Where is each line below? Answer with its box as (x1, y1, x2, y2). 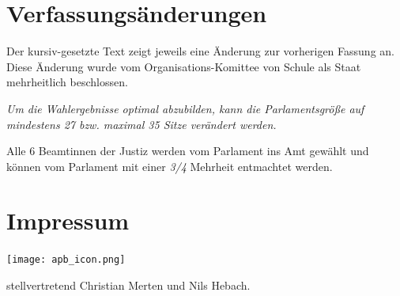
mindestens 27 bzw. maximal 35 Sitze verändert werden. (6, 116, 277, 132)
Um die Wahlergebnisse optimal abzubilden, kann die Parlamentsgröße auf (6, 100, 364, 116)
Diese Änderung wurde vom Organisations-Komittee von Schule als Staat (6, 58, 361, 74)
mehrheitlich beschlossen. (6, 74, 128, 90)
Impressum (6, 204, 130, 237)
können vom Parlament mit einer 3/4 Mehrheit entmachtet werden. (6, 157, 333, 174)
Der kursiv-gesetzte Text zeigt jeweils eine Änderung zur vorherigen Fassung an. (6, 43, 394, 59)
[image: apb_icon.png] (6, 254, 126, 266)
